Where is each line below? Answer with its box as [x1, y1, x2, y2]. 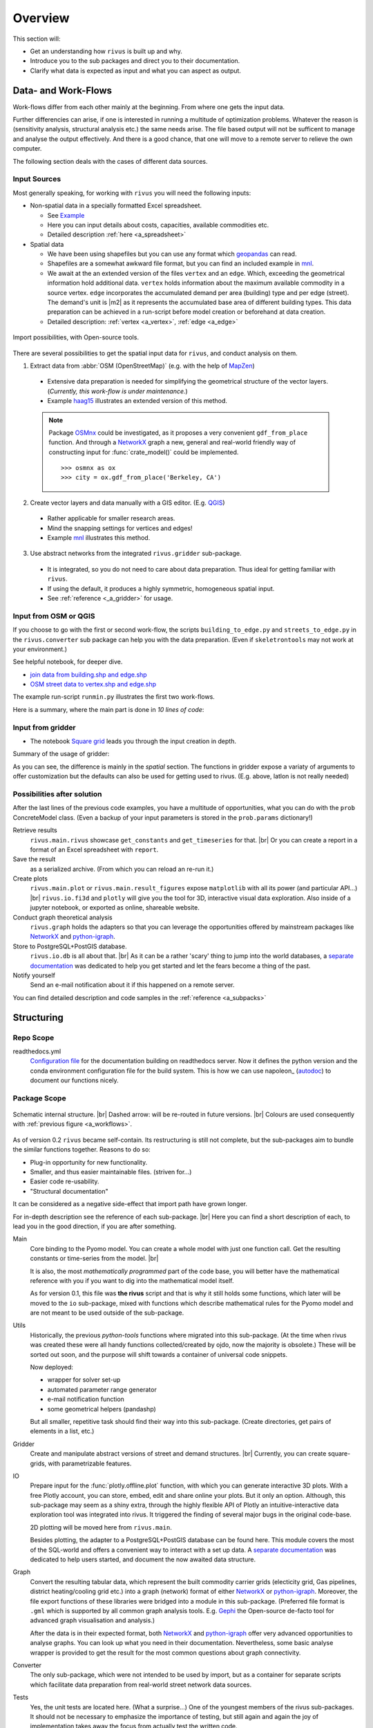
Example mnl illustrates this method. [47, 534, 151, 542]
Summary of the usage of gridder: [12, 750, 110, 758]
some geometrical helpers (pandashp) [47, 1405, 157, 1413]
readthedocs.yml [12, 1047, 61, 1055]
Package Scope [12, 1093, 66, 1102]
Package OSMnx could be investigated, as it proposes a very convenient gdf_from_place [48, 429, 308, 437]
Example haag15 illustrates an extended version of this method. [47, 397, 228, 405]
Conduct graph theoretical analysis [12, 913, 113, 921]
